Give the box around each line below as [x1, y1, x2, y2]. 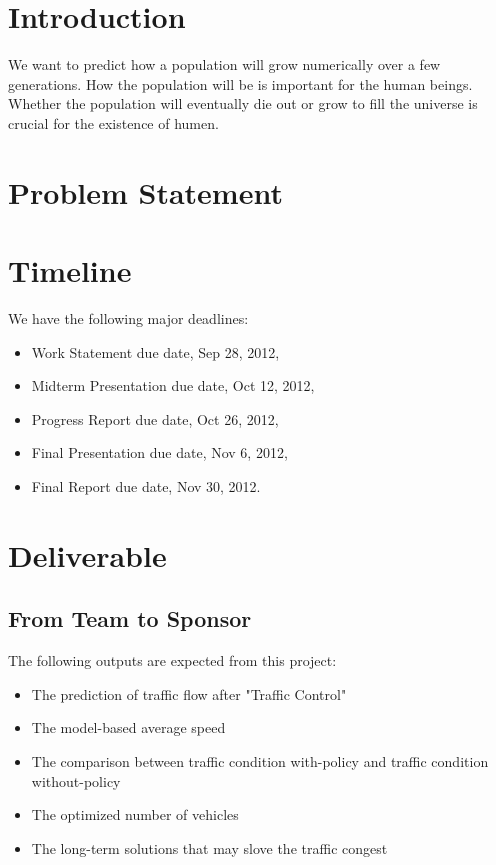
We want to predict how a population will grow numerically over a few [8, 54, 441, 75]
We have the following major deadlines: [8, 308, 249, 328]
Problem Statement [8, 171, 283, 212]
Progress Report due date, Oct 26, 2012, [31, 408, 279, 429]
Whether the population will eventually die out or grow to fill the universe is [8, 93, 478, 114]
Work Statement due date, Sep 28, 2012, [31, 341, 280, 362]
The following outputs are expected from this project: [8, 650, 337, 671]
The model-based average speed [31, 717, 226, 738]
